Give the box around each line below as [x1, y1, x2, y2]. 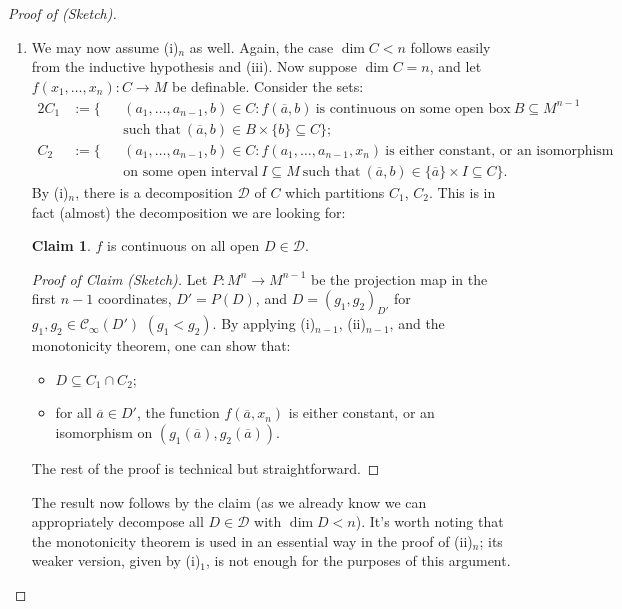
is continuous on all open [107, 235, 260, 256]
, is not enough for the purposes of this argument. [206, 550, 511, 571]
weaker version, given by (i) [31, 550, 201, 571]
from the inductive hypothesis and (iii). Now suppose [31, 56, 357, 77]
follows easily [410, 36, 491, 57]
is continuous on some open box [315, 101, 511, 116]
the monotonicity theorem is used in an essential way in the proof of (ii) [31, 530, 473, 551]
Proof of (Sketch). [8, 3, 117, 23]
